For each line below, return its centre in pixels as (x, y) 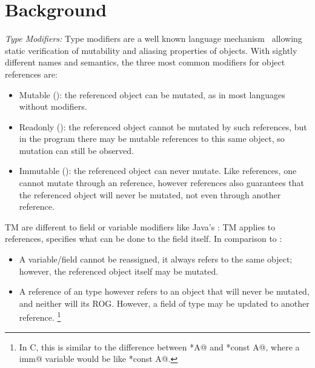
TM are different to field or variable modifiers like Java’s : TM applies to (140, 226)
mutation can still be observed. (76, 150)
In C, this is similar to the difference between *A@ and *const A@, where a (159, 346)
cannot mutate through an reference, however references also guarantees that (162, 183)
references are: (31, 74)
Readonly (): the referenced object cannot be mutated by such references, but (163, 126)
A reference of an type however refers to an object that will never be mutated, (164, 291)
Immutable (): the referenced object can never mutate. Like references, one (158, 171)
